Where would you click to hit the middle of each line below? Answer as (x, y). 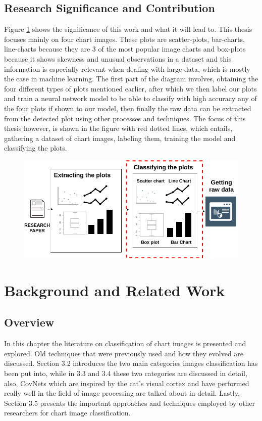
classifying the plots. (36, 148)
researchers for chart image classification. (67, 413)
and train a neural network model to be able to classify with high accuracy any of (130, 98)
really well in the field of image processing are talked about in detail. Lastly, (122, 393)
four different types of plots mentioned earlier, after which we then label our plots (130, 88)
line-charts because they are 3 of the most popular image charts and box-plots (125, 49)
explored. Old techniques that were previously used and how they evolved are (124, 353)
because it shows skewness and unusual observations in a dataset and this (118, 58)
